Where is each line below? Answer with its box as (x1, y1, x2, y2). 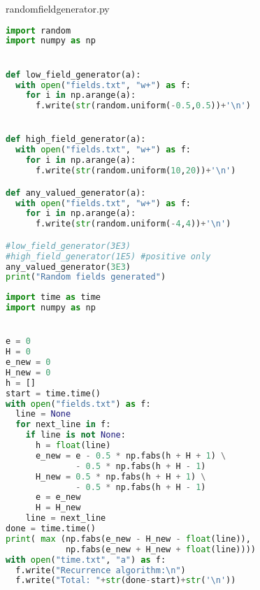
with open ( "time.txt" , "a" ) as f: (6, 554, 166, 565)
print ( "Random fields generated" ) (6, 272, 166, 282)
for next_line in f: (15, 419, 111, 430)
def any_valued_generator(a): (6, 187, 146, 198)
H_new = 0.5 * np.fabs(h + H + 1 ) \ (35, 471, 206, 482)
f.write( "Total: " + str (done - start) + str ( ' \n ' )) (15, 575, 236, 586)
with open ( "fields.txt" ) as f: (6, 398, 151, 409)
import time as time (6, 292, 101, 303)
